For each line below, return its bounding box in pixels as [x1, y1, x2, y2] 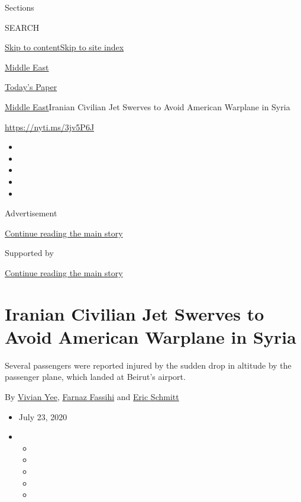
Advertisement [5, 207, 57, 219]
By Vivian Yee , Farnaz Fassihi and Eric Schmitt [5, 391, 179, 402]
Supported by [5, 247, 54, 259]
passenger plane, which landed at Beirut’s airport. [5, 370, 186, 383]
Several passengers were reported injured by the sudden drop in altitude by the [5, 359, 292, 371]
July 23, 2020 [18, 410, 67, 423]
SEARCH [5, 21, 40, 33]
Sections [5, 1, 34, 13]
